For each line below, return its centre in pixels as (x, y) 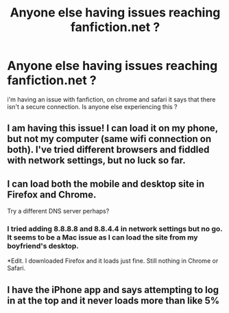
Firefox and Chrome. (52, 195)
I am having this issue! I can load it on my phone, (112, 128)
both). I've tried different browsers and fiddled (108, 150)
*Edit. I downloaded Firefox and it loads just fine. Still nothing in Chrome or (113, 261)
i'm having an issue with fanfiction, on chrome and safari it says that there (111, 99)
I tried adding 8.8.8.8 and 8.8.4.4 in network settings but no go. (115, 229)
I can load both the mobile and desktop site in (106, 184)
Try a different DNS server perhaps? (58, 211)
